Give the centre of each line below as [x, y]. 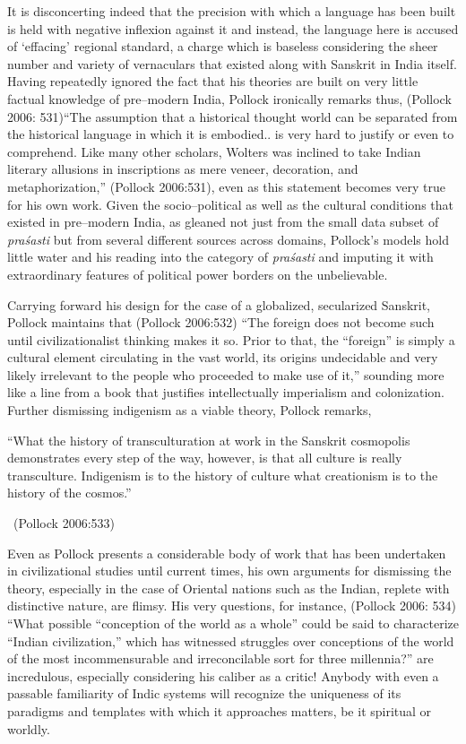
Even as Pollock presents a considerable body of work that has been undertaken [227, 553]
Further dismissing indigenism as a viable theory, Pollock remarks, [190, 410]
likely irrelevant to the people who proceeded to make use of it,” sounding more [226, 374]
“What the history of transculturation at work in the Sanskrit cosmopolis [209, 440]
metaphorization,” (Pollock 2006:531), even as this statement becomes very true [227, 186]
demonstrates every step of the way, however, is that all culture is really [205, 458]
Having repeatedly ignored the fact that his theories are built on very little [213, 81]
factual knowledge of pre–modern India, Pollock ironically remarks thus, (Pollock [229, 98]
